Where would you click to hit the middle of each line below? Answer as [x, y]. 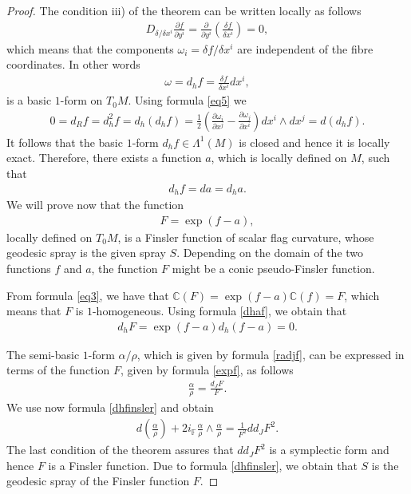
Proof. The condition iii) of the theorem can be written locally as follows [184, 10]
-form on [81, 100]
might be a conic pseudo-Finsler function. [273, 268]
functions [29, 268]
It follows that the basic [65, 142]
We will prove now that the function [95, 205]
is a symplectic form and [329, 450]
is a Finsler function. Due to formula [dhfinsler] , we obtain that [203, 465]
